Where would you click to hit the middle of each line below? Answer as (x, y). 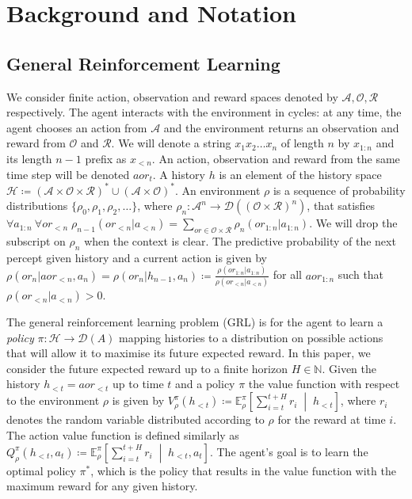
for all (287, 274)
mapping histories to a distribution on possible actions (251, 337)
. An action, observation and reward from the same (276, 158)
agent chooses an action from (77, 127)
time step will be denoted (68, 174)
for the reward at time (332, 419)
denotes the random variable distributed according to (135, 419)
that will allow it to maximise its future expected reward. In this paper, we (189, 353)
